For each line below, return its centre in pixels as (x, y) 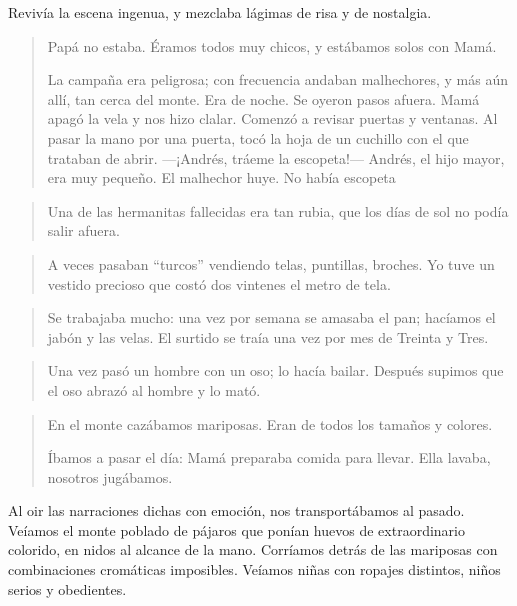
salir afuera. (83, 230)
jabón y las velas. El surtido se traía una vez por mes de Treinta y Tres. (268, 336)
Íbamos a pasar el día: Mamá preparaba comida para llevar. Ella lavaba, (269, 457)
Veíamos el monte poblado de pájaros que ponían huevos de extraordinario (236, 529)
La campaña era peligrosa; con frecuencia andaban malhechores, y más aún (278, 79)
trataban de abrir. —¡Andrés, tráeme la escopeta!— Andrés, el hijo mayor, (276, 157)
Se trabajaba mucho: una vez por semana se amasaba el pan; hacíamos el (271, 317)
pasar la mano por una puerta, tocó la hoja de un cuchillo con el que (258, 137)
